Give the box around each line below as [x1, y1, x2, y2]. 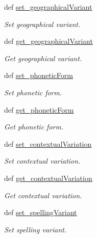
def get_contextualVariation [4, 172, 92, 183]
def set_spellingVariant [4, 207, 77, 218]
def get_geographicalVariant [4, 36, 93, 46]
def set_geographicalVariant [4, 2, 92, 12]
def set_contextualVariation [4, 138, 92, 149]
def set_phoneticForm [4, 70, 73, 81]
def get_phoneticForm [4, 104, 74, 115]
